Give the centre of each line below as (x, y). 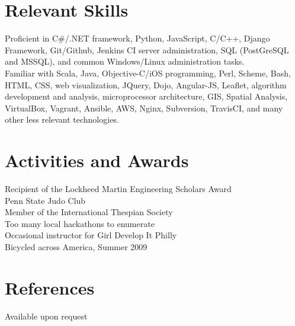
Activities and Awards (97, 160)
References (50, 287)
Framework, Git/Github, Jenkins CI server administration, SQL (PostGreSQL (147, 49)
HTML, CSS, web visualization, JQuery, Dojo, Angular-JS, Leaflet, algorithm (146, 84)
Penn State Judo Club (45, 200)
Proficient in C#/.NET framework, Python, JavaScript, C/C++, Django (137, 38)
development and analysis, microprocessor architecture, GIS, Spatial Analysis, (146, 96)
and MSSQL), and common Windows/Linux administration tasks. (125, 61)
